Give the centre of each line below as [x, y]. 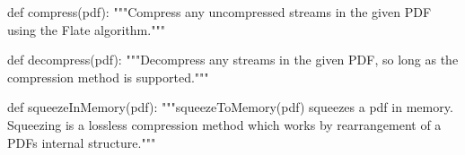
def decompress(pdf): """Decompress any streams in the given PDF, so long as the [233, 60]
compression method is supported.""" [108, 77]
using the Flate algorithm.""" [86, 29]
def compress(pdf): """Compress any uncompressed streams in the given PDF [219, 12]
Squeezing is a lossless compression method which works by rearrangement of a [224, 124]
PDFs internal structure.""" [82, 142]
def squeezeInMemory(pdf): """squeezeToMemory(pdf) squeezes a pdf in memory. [230, 107]
